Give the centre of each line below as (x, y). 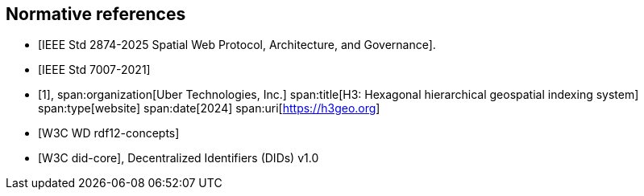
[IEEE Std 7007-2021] (94, 70)
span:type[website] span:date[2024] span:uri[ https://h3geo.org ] (209, 108)
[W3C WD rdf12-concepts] (109, 133)
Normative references (96, 14)
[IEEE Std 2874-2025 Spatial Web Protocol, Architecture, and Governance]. (237, 45)
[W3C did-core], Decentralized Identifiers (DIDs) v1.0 (179, 158)
